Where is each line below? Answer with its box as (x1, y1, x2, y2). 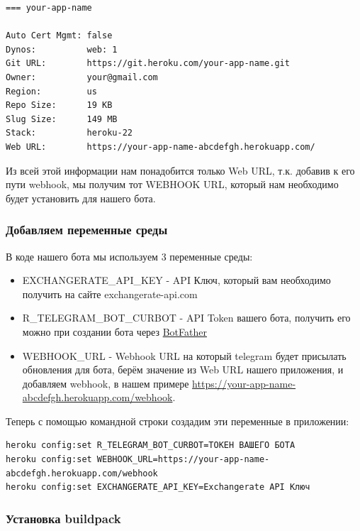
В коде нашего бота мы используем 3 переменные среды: (6, 248, 253, 263)
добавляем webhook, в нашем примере (22, 376, 189, 390)
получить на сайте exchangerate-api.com (22, 286, 198, 301)
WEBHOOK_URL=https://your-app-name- (96, 454, 270, 465)
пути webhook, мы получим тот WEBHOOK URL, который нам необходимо (6, 177, 339, 192)
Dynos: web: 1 (6, 44, 118, 55)
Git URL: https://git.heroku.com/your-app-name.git (6, 58, 290, 69)
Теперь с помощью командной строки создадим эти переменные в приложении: (6, 413, 349, 428)
